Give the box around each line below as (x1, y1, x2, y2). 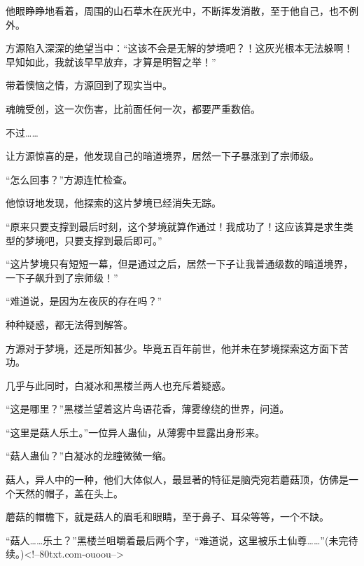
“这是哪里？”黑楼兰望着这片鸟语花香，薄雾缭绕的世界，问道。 (6, 401, 290, 416)
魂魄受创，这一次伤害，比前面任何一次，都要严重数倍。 (6, 101, 260, 116)
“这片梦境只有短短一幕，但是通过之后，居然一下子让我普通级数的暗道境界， (6, 256, 353, 271)
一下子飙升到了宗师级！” (6, 270, 118, 284)
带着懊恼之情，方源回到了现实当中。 (6, 78, 172, 92)
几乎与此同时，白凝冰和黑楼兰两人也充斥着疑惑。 (6, 378, 231, 392)
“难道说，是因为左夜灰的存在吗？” (6, 294, 162, 308)
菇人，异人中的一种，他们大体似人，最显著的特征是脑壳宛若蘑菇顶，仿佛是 (6, 472, 349, 487)
